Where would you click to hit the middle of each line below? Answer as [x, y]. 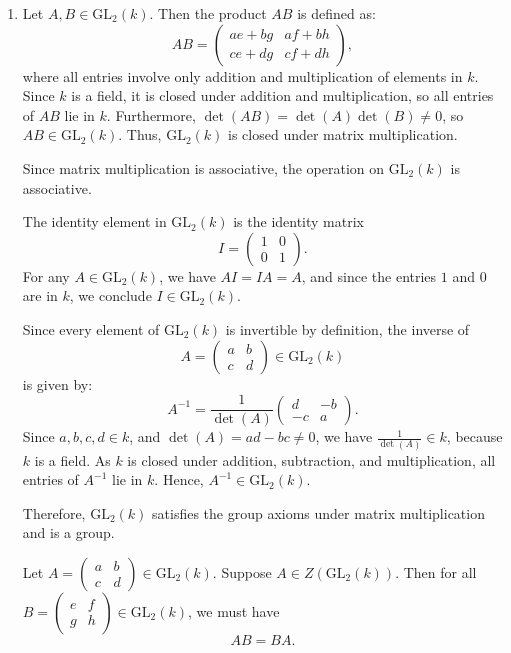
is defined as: [336, 13]
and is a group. [68, 532]
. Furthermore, [151, 114]
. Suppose [242, 571]
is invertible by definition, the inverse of [347, 328]
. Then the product [208, 13]
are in [40, 295]
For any [46, 275]
